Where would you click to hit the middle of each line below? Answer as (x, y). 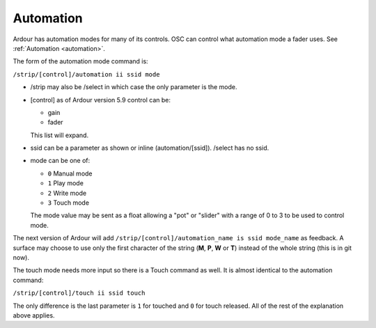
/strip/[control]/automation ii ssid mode (86, 74)
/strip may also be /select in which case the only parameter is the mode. (134, 87)
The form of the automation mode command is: (81, 61)
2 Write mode (67, 193)
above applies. (34, 315)
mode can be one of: (60, 161)
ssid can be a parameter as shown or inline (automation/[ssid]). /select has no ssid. (150, 148)
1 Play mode (65, 183)
